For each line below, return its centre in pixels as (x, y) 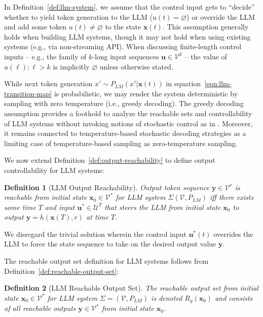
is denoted (167, 297)
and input (60, 207)
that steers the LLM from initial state (163, 207)
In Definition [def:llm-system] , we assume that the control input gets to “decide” (129, 7)
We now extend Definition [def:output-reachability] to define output (110, 160)
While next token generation (48, 83)
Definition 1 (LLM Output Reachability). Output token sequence (107, 187)
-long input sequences (126, 56)
